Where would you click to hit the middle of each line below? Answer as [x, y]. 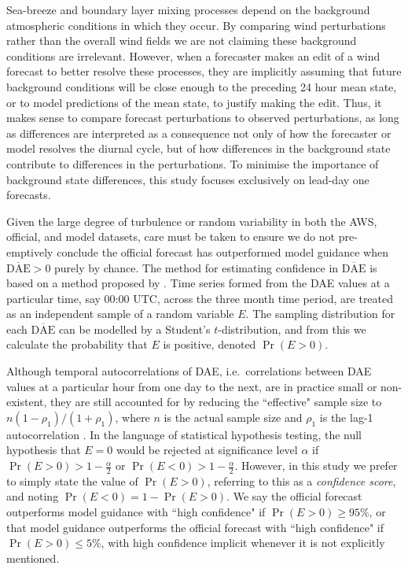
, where [132, 417]
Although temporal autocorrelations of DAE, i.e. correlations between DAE [189, 371]
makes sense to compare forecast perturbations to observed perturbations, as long [203, 118]
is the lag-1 [346, 417]
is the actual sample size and [233, 417]
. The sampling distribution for [320, 314]
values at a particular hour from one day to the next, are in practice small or [192, 386]
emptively [30, 251]
